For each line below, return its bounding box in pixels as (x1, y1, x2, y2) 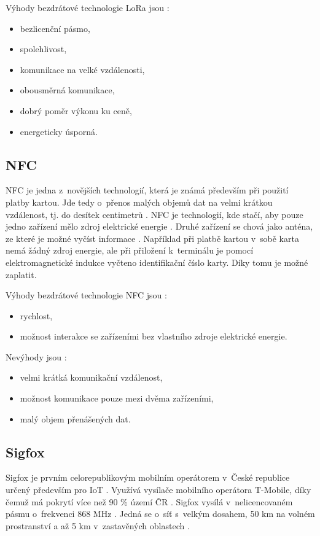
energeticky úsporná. (20, 125, 98, 138)
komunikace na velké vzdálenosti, (20, 63, 145, 76)
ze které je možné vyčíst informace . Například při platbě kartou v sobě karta (6, 231, 299, 244)
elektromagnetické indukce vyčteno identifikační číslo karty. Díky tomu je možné (6, 255, 308, 268)
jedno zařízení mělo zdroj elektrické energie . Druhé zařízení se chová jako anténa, (6, 220, 313, 233)
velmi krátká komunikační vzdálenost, (20, 371, 163, 384)
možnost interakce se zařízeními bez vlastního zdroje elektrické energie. (20, 330, 287, 343)
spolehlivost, (20, 42, 67, 55)
